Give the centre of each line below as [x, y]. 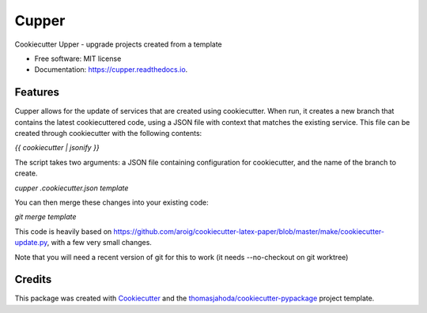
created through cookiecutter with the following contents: [108, 134]
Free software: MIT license [78, 58]
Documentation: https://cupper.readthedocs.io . [111, 70]
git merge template [45, 217]
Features [37, 92]
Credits [33, 279]
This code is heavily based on [63, 231]
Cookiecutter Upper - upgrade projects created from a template [119, 44]
